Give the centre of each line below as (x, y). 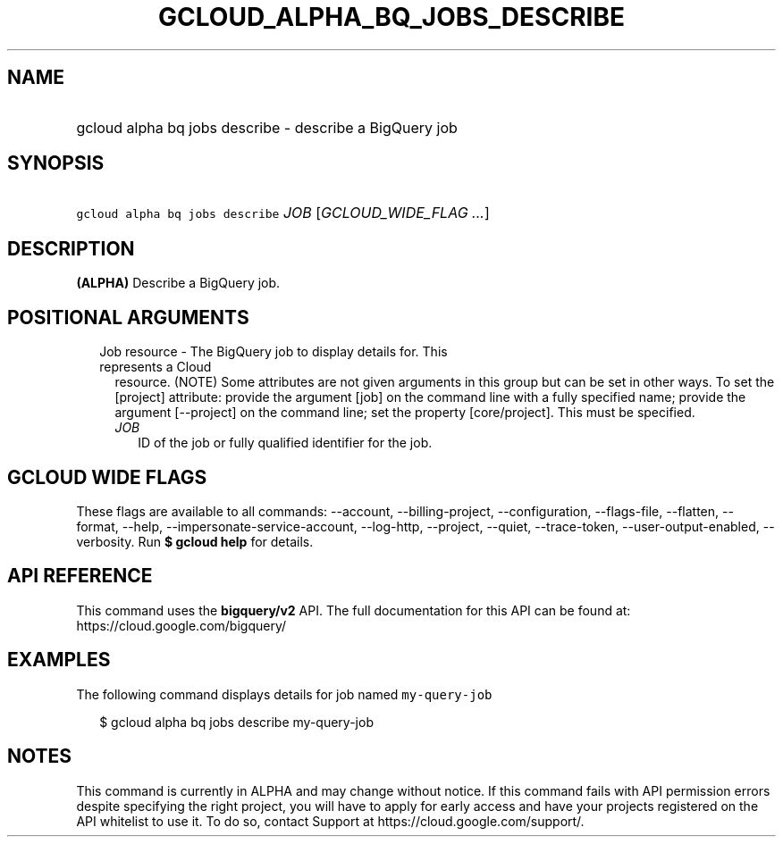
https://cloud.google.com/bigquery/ (181, 625)
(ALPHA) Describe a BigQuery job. (178, 283)
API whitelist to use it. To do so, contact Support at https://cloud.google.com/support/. (330, 821)
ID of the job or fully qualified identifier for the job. (285, 443)
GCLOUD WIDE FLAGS (107, 477)
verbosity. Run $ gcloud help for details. (195, 541)
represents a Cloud (156, 367)
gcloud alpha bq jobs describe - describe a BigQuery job (267, 127)
